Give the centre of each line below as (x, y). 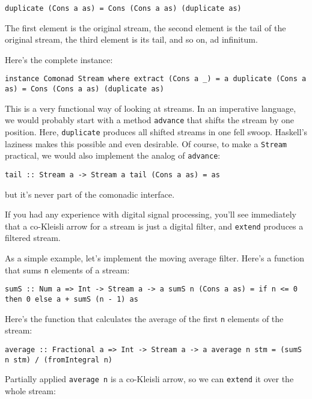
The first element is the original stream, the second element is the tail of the (145, 27)
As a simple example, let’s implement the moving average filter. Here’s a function (155, 258)
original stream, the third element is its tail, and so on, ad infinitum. (131, 39)
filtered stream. (33, 238)
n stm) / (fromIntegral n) (59, 360)
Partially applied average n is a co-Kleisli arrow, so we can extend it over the (149, 379)
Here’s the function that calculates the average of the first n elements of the (144, 318)
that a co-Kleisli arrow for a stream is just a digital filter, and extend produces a (154, 226)
